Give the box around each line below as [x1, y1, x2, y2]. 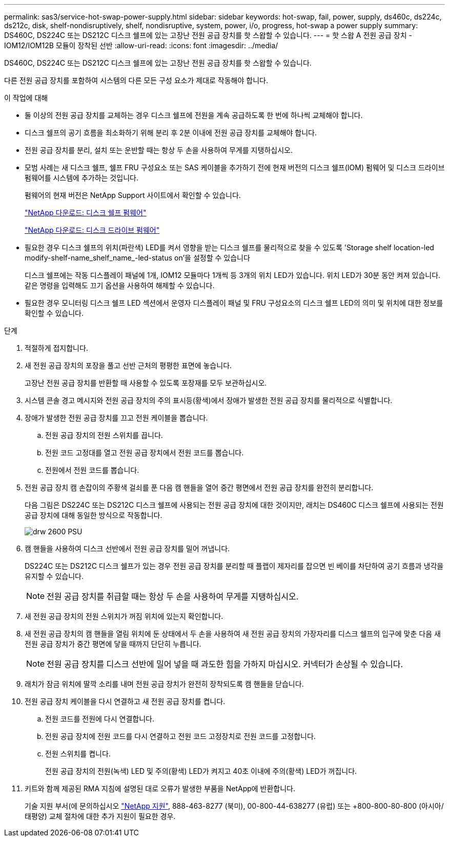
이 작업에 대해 [4, 93, 48, 102]
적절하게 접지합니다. [25, 344, 88, 352]
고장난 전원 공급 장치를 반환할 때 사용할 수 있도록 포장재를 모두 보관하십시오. [25, 378, 267, 387]
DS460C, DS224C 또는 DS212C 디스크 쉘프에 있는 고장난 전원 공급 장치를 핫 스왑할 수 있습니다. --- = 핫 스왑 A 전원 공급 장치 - [4, 31, 412, 39]
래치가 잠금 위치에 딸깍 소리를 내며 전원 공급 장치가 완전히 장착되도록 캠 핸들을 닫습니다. [25, 679, 304, 688]
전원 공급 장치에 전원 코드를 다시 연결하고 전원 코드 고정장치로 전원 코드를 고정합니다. [45, 732, 316, 740]
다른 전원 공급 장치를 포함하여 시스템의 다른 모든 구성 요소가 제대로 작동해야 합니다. [4, 76, 268, 85]
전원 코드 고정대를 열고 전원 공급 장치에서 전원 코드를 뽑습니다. [45, 448, 244, 457]
